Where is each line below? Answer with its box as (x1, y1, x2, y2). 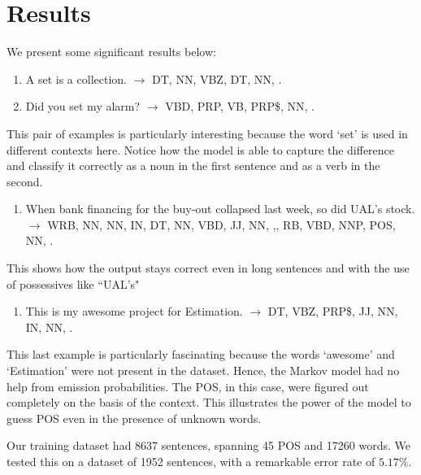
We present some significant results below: (7, 43, 216, 60)
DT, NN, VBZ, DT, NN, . (152, 70, 282, 87)
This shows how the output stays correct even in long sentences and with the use (7, 259, 410, 277)
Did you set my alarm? (25, 98, 141, 115)
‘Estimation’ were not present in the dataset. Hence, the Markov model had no (7, 362, 400, 379)
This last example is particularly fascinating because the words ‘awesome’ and (7, 346, 395, 363)
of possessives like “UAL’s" (7, 275, 140, 292)
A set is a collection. (25, 70, 127, 87)
